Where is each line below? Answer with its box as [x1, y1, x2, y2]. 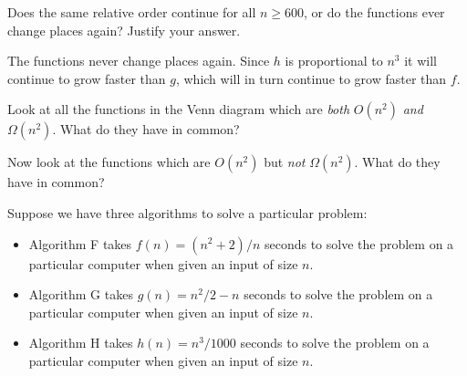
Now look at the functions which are [7, 152, 211, 172]
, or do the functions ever [304, 3, 445, 21]
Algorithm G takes [28, 285, 133, 304]
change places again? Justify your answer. [7, 20, 241, 39]
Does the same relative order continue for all [7, 3, 256, 21]
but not [264, 152, 306, 172]
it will [404, 51, 437, 70]
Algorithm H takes [28, 333, 133, 352]
